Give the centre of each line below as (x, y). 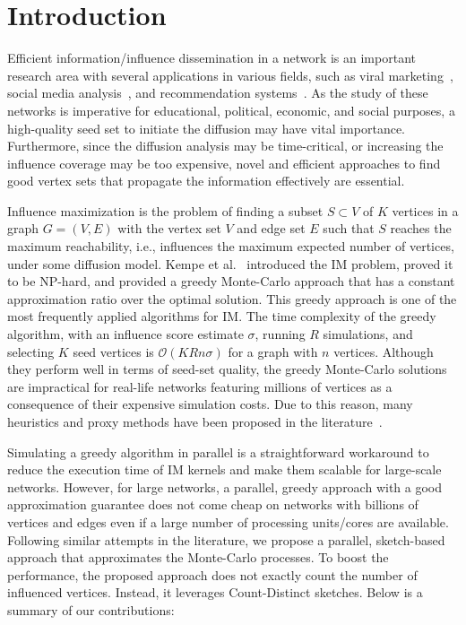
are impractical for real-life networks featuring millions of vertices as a (200, 386)
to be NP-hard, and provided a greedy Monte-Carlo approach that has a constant (231, 281)
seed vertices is (113, 351)
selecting (31, 351)
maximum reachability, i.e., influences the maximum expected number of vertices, (231, 246)
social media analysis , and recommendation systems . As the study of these (218, 93)
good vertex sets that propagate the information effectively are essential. (206, 181)
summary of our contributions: (91, 609)
